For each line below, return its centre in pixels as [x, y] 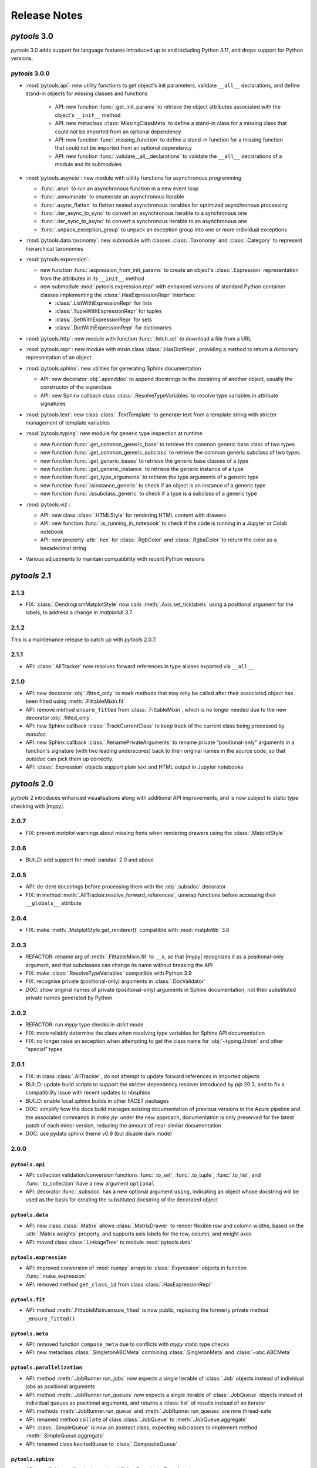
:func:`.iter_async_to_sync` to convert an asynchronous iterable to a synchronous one [144, 213]
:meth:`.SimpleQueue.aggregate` [65, 1436]
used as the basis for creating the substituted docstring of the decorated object [122, 1200]
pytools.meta [30, 1334]
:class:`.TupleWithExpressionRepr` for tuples [108, 311]
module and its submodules [88, 164]
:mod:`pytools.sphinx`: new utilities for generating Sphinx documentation [113, 368]
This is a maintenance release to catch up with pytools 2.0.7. [84, 639]
